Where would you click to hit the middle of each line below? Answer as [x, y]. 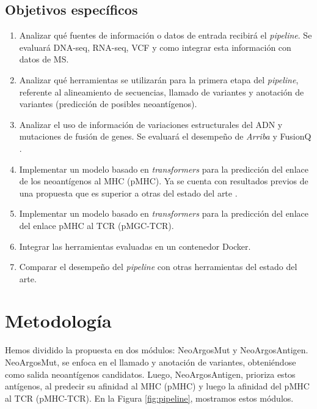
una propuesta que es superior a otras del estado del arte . [128, 193]
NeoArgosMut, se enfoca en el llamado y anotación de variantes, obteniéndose [151, 362]
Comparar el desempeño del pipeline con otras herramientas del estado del [158, 267]
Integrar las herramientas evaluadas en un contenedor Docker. [135, 246]
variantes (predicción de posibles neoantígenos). [108, 104]
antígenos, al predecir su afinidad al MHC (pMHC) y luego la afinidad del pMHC [157, 386]
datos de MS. [44, 59]
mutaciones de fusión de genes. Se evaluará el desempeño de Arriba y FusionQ [165, 136]
